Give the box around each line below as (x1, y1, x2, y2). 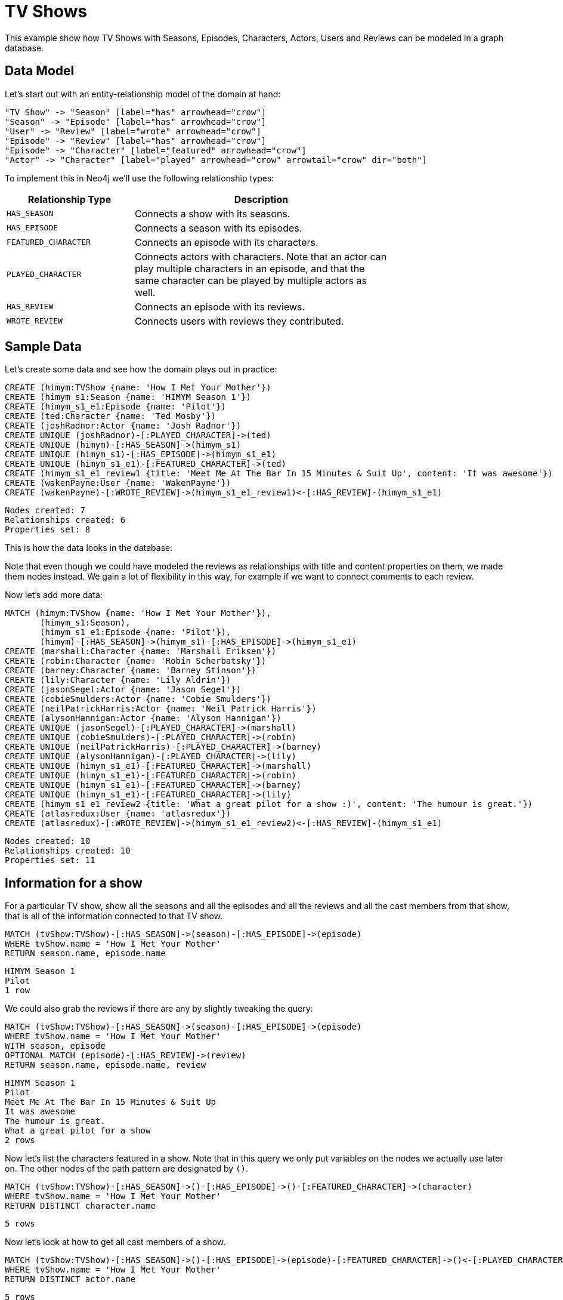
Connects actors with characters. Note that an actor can (134, 250, 387, 263)
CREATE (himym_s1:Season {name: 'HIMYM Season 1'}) (5, 392, 252, 402)
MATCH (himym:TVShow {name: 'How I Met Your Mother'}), (5, 608, 271, 618)
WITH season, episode (5, 1041, 106, 1051)
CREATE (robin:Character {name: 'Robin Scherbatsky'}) (5, 656, 267, 666)
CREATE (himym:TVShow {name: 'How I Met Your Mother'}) (5, 383, 271, 393)
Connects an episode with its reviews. (134, 300, 305, 313)
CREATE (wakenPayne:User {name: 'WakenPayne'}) (5, 478, 231, 488)
